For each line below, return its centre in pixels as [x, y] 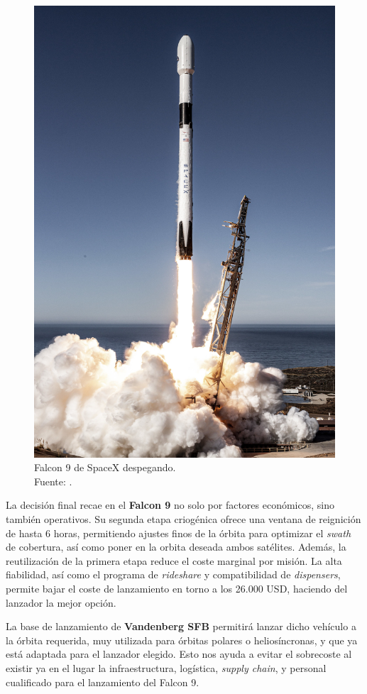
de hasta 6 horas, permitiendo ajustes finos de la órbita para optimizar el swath [179, 533]
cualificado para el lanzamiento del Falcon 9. [103, 682]
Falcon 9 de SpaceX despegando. [105, 467]
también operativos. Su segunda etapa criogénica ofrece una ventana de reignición [183, 518]
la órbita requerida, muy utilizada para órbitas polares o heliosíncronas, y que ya [182, 640]
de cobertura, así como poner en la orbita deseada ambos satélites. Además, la [176, 547]
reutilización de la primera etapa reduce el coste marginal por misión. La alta [174, 560]
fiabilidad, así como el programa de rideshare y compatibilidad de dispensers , [173, 574]
